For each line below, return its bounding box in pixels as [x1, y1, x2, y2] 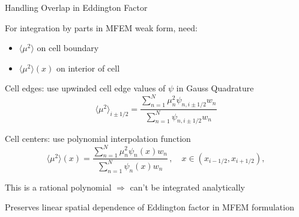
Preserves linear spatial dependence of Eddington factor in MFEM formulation [5, 201, 294, 213]
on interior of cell [56, 61, 120, 74]
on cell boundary [37, 41, 99, 54]
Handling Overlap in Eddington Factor [5, 1, 148, 13]
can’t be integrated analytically [130, 180, 246, 193]
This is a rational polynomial [5, 180, 112, 193]
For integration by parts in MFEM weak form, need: [5, 21, 198, 34]
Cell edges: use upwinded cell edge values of [5, 82, 166, 94]
